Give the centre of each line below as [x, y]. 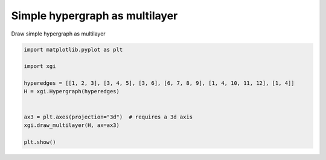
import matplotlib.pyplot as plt [73, 49]
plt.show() [40, 142]
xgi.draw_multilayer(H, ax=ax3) [72, 125]
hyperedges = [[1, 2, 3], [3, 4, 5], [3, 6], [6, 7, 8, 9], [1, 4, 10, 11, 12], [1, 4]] [159, 83]
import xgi [40, 66]
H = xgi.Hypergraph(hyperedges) [72, 91]
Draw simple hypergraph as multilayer [58, 34]
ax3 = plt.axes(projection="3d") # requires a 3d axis [108, 117]
